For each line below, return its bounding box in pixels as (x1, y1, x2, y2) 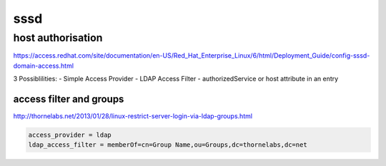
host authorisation (13, 31, 103, 44)
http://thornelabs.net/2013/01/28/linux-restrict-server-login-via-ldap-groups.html (13, 112, 253, 120)
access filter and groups (13, 93, 124, 105)
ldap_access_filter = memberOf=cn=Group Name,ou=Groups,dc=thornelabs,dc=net (28, 141, 307, 149)
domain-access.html (13, 61, 74, 70)
